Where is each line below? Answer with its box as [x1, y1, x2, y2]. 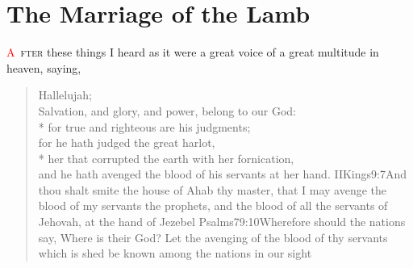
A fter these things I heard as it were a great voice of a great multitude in [6, 44, 379, 61]
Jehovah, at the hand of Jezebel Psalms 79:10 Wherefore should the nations [38, 213, 406, 230]
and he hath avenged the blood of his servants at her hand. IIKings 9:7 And [38, 165, 407, 182]
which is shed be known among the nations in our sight [38, 245, 312, 262]
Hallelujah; [38, 86, 92, 103]
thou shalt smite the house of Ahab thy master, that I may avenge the [38, 181, 386, 198]
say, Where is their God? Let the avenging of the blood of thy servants [38, 228, 388, 245]
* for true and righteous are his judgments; [38, 118, 251, 135]
